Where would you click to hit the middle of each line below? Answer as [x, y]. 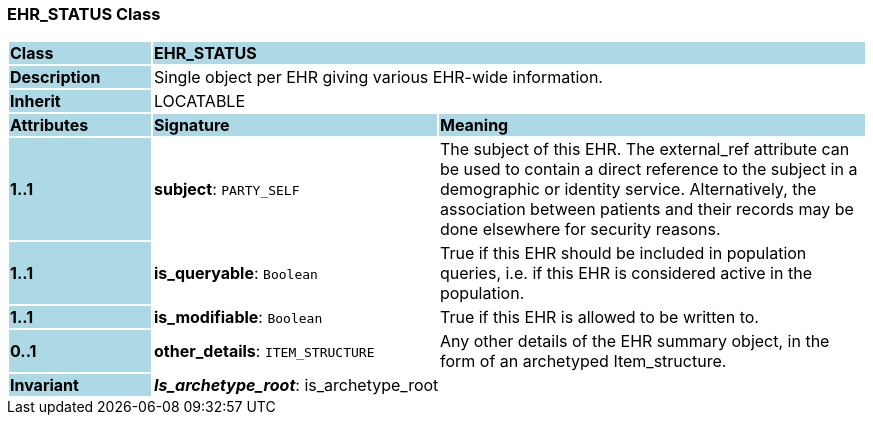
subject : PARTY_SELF [226, 189]
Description [55, 77]
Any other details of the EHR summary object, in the [634, 341]
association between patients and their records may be [646, 209]
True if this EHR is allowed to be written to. [599, 317]
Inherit [35, 101]
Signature [191, 125]
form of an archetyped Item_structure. [583, 361]
